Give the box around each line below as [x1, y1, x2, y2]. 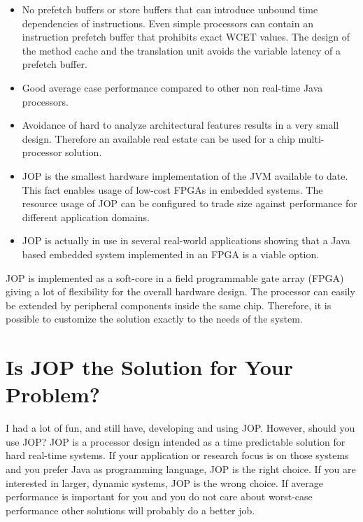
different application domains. [22, 209, 150, 224]
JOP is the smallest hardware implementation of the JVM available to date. [22, 168, 348, 183]
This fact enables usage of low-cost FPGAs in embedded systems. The [22, 182, 323, 197]
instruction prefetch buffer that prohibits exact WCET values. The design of [22, 29, 350, 44]
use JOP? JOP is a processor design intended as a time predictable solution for [6, 434, 346, 449]
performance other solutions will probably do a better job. [6, 502, 255, 517]
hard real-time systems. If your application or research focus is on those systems [6, 448, 349, 463]
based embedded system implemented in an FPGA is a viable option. [22, 246, 320, 261]
